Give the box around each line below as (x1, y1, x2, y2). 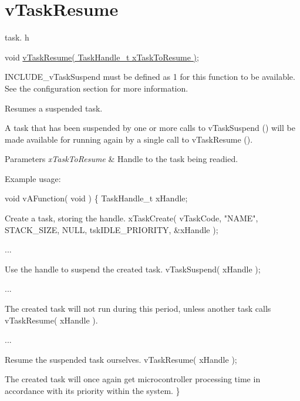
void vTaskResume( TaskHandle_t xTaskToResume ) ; (5, 50, 199, 63)
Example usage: (5, 172, 61, 184)
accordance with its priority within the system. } (5, 385, 180, 396)
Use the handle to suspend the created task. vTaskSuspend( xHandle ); (5, 262, 261, 275)
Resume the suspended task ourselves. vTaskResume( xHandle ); (5, 353, 237, 365)
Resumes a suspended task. (5, 102, 103, 114)
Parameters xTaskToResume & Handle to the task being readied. (5, 153, 238, 165)
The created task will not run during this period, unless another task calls (5, 302, 271, 315)
